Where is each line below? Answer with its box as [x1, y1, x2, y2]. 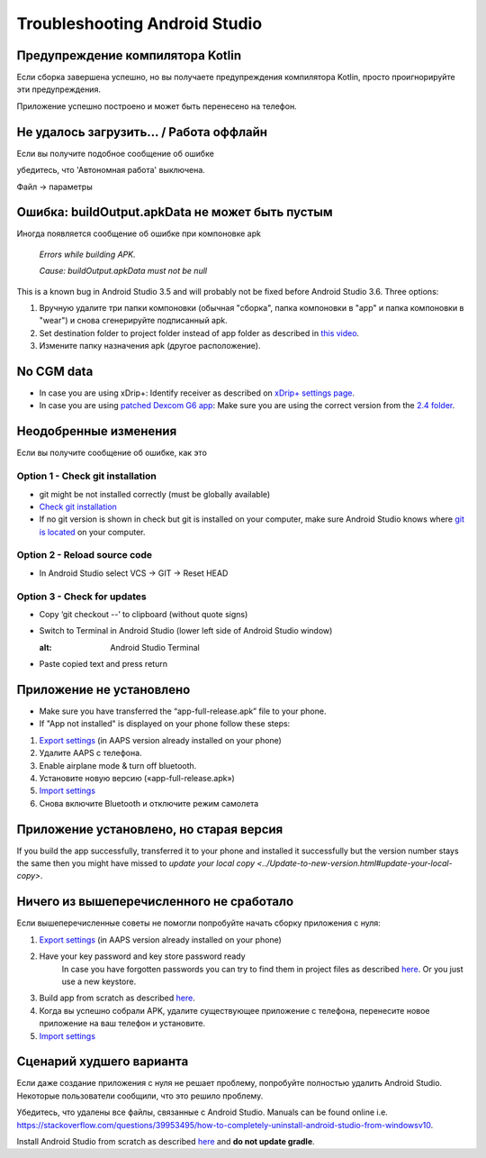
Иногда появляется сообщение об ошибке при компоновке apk [16, 228, 261, 239]
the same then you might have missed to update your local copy [16, 858, 256, 869]
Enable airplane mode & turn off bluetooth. [39, 760, 197, 770]
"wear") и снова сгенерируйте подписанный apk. [39, 315, 229, 326]
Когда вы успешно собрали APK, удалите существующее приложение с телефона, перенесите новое [39, 1005, 431, 1016]
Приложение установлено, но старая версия [16, 821, 283, 837]
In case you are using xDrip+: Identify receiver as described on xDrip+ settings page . [39, 388, 355, 398]
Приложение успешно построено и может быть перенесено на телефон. [16, 100, 297, 112]
